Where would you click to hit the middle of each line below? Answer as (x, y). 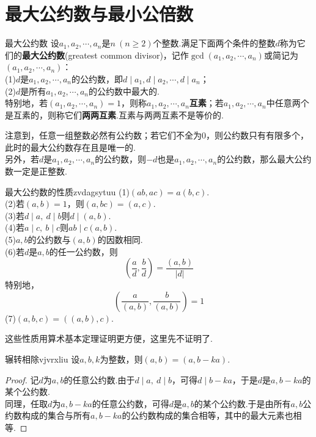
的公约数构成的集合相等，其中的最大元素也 (208, 415)
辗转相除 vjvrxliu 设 (42, 359)
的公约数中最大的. (124, 91)
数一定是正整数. (36, 171)
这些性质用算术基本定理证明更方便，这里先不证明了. (109, 338)
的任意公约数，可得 (130, 403)
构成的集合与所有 (56, 415)
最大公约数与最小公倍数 (99, 14)
